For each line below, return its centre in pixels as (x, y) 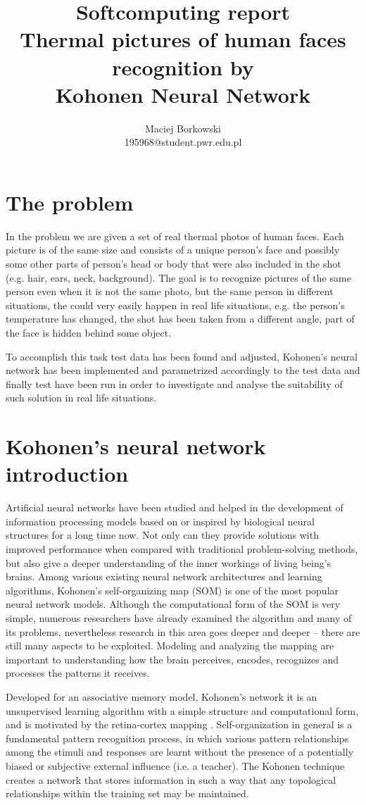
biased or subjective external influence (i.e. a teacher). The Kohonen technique (175, 765)
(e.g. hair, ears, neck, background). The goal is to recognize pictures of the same (178, 277)
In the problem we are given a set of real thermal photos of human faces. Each (175, 236)
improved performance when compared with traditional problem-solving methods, (182, 549)
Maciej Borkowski (183, 128)
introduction (67, 474)
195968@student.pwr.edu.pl (183, 142)
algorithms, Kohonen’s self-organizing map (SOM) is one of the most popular (172, 590)
